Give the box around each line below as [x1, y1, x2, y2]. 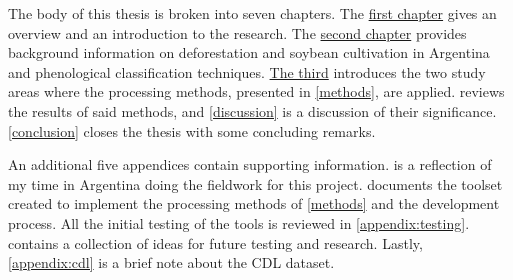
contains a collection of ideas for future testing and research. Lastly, [8, 232, 423, 253]
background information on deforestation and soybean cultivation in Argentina [8, 42, 490, 63]
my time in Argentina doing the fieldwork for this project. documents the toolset [8, 173, 503, 194]
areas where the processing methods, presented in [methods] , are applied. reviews [8, 81, 505, 102]
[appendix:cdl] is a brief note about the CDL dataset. [8, 252, 335, 273]
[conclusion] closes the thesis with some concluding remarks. [8, 120, 376, 141]
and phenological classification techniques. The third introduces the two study [8, 61, 486, 82]
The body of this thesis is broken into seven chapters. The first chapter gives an [8, 3, 497, 23]
